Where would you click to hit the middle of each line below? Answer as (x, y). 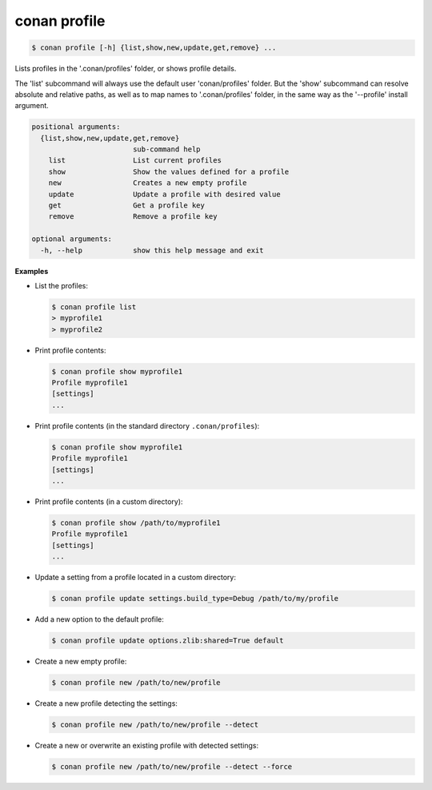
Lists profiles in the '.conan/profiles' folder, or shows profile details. (126, 69)
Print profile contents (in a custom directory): (109, 502)
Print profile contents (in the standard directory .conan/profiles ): (147, 425)
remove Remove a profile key (133, 217)
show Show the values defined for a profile (169, 171)
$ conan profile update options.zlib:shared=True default (168, 641)
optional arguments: (72, 239)
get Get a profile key (127, 206)
